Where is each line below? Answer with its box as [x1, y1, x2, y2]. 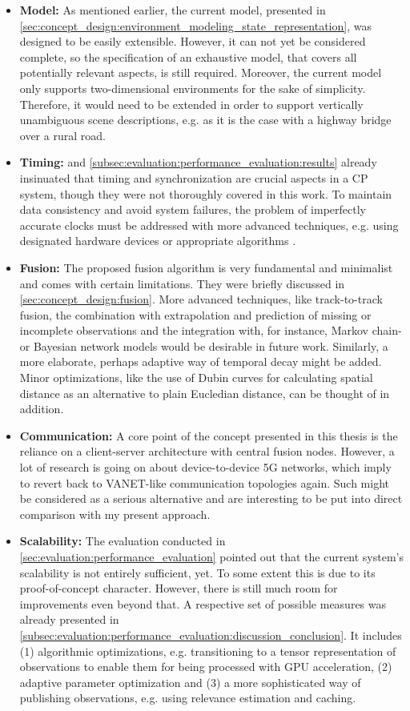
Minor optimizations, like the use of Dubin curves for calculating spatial [19, 369, 373, 386]
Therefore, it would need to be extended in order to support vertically [19, 95, 364, 112]
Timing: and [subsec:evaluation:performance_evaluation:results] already [19, 154, 377, 171]
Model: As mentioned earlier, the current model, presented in [19, 2, 326, 18]
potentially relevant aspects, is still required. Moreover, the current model [19, 64, 382, 81]
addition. [19, 400, 64, 417]
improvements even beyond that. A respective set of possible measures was [19, 595, 387, 612]
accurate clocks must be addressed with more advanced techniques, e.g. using [19, 216, 399, 233]
